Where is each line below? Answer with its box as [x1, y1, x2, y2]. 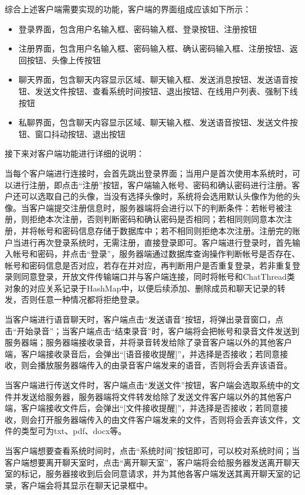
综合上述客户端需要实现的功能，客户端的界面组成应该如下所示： [5, 3, 251, 15]
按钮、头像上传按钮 [26, 53, 101, 66]
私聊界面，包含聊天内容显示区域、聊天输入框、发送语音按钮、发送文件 [18, 116, 290, 128]
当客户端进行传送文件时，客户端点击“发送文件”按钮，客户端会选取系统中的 [5, 379, 292, 391]
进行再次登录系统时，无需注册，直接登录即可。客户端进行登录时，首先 [21, 236, 292, 248]
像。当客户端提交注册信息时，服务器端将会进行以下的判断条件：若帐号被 [5, 201, 284, 213]
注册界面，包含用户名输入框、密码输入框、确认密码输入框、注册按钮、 [18, 42, 290, 55]
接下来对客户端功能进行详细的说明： [5, 147, 144, 160]
